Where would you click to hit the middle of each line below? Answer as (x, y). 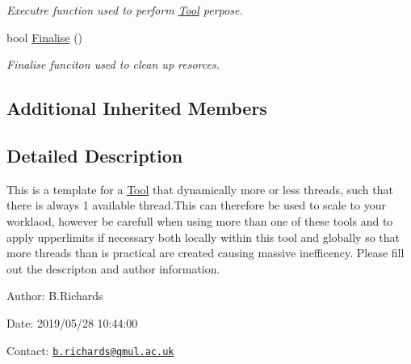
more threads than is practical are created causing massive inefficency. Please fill (205, 253)
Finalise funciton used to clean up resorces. (113, 64)
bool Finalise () (45, 37)
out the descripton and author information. (113, 268)
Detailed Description (95, 155)
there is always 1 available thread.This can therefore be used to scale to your (196, 205)
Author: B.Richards (55, 296)
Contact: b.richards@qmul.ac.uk (90, 350)
